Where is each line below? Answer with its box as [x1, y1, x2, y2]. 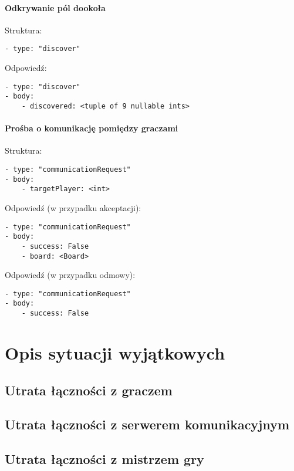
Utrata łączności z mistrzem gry [5, 450, 204, 468]
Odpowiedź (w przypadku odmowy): [5, 269, 136, 281]
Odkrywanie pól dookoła [5, 1, 106, 13]
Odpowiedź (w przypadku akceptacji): [5, 201, 141, 214]
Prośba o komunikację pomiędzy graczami [5, 122, 178, 134]
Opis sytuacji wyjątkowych [5, 340, 225, 364]
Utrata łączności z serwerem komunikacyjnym [5, 415, 290, 433]
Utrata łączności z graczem [5, 381, 173, 399]
